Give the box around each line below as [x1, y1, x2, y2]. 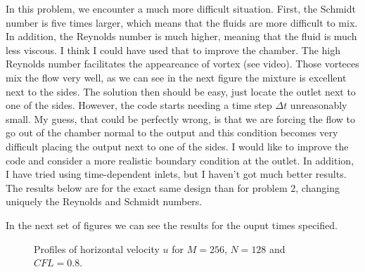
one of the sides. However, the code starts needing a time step [6, 98, 272, 112]
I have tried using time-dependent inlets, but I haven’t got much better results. [6, 167, 347, 181]
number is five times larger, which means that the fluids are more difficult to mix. [6, 15, 358, 30]
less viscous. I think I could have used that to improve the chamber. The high [6, 42, 341, 57]
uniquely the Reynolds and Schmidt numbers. [6, 194, 203, 209]
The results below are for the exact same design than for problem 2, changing [6, 180, 340, 195]
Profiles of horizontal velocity [34, 241, 160, 256]
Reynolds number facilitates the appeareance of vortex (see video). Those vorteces [6, 56, 359, 71]
